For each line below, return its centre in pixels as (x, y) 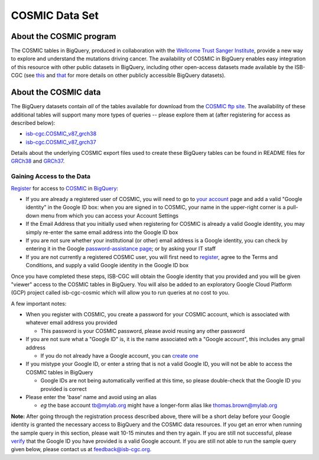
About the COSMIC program (64, 36)
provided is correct (64, 389)
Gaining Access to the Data (51, 176)
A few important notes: (39, 303)
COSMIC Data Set (55, 15)
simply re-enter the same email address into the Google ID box (102, 232)
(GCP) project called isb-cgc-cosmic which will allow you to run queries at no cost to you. (120, 293)
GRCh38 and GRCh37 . (38, 161)
